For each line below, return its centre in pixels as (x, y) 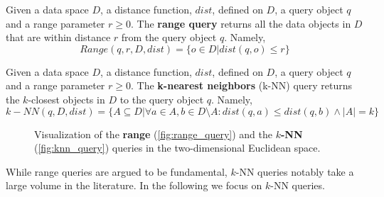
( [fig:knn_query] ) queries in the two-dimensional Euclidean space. (177, 148)
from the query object (169, 37)
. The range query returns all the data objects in (241, 23)
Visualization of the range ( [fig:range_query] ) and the (154, 134)
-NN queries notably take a (295, 171)
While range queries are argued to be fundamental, (117, 171)
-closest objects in (66, 99)
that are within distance (58, 37)
